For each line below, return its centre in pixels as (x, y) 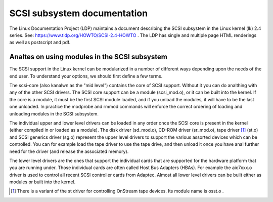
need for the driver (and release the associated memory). (69, 151)
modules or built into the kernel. (42, 182)
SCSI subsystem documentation (79, 13)
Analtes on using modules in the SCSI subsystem (88, 57)
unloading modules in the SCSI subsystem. (54, 113)
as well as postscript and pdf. (40, 43)
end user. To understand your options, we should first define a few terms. (86, 76)
